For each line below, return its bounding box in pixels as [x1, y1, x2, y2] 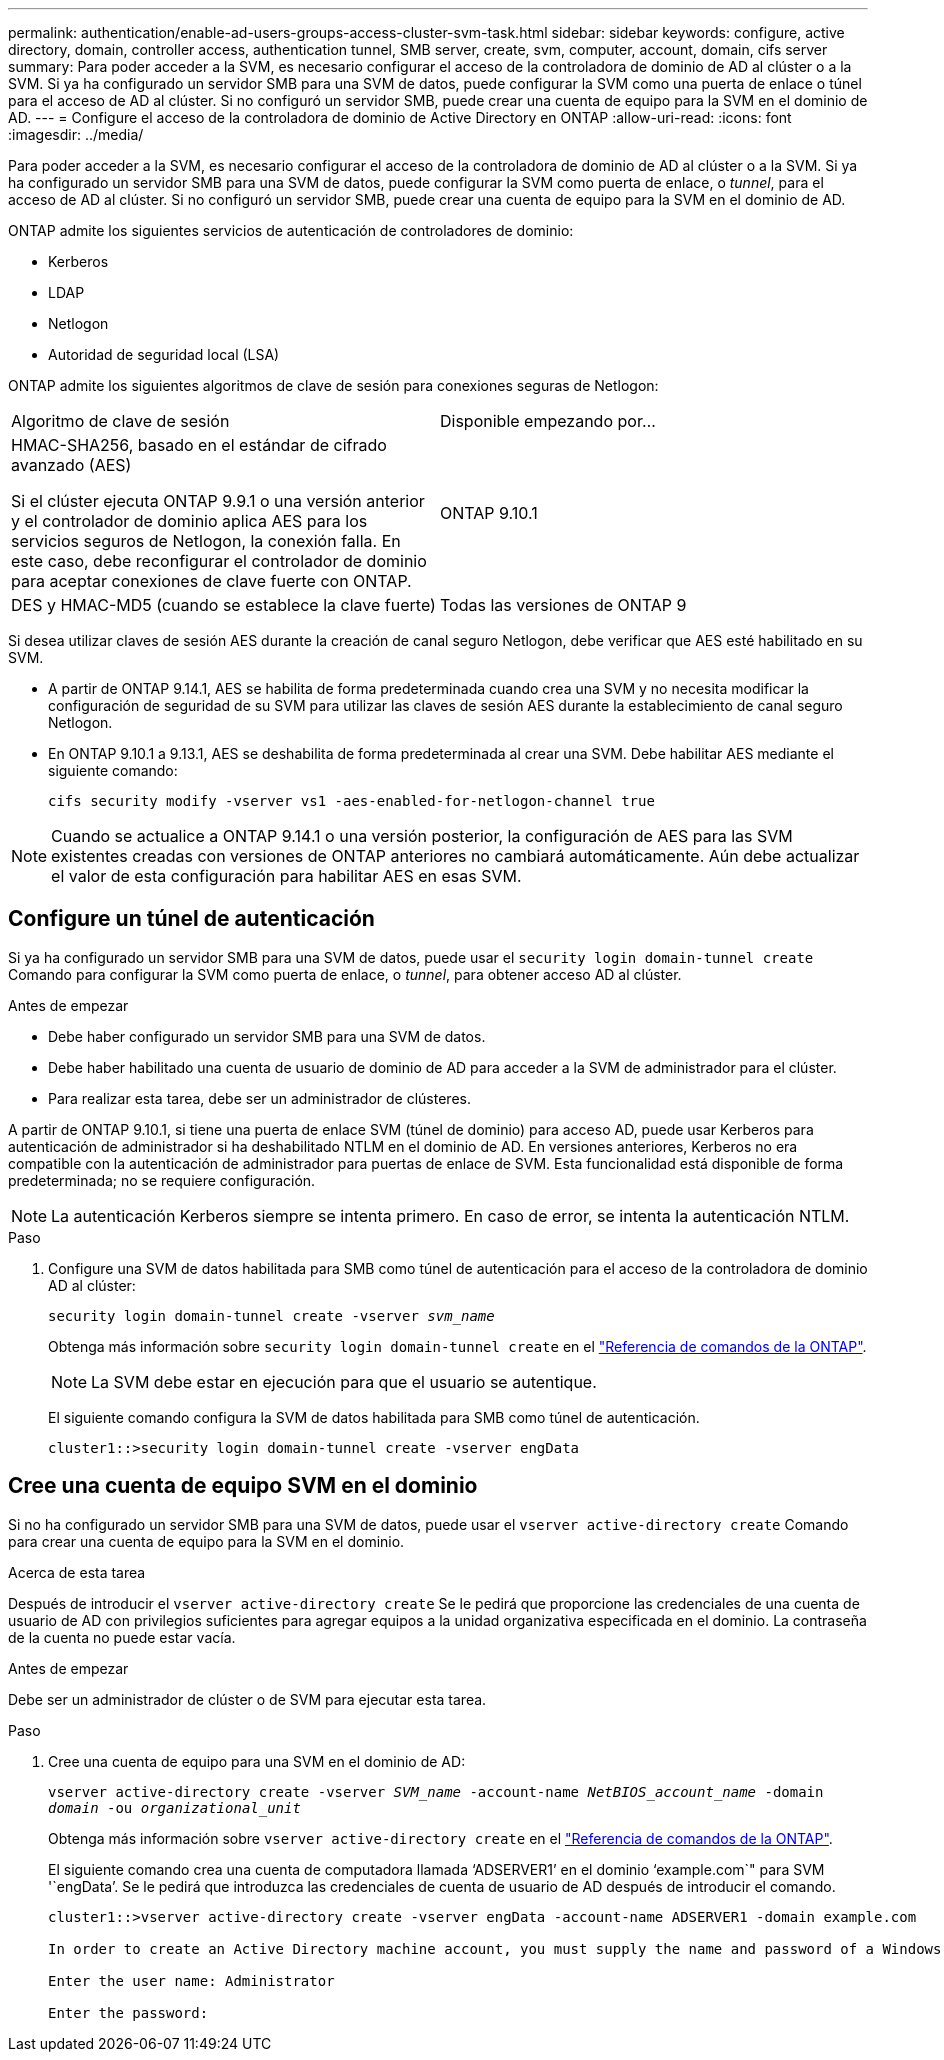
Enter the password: [48, 2004, 209, 2021]
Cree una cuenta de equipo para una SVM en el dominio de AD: [48, 1752, 466, 1770]
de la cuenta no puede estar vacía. [8, 1628, 236, 1646]
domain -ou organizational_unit [48, 1799, 301, 1816]
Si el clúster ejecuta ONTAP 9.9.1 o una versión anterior [11, 491, 425, 511]
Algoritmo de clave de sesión [11, 411, 230, 431]
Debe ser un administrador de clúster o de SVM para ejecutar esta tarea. [8, 1690, 487, 1708]
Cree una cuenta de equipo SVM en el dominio [8, 1473, 478, 1499]
